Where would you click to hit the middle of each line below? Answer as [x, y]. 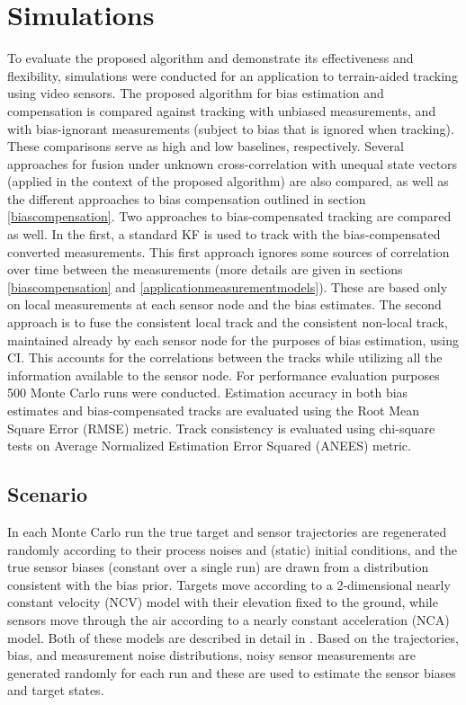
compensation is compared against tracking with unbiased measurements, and [222, 110]
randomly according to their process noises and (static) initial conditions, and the [232, 549]
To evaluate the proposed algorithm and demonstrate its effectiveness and [211, 58]
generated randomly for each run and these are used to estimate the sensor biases [232, 672]
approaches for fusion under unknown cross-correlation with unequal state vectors [233, 163]
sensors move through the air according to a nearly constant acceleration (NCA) [229, 619]
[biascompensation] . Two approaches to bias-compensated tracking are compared [229, 216]
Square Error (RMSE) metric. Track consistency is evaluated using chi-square [221, 428]
